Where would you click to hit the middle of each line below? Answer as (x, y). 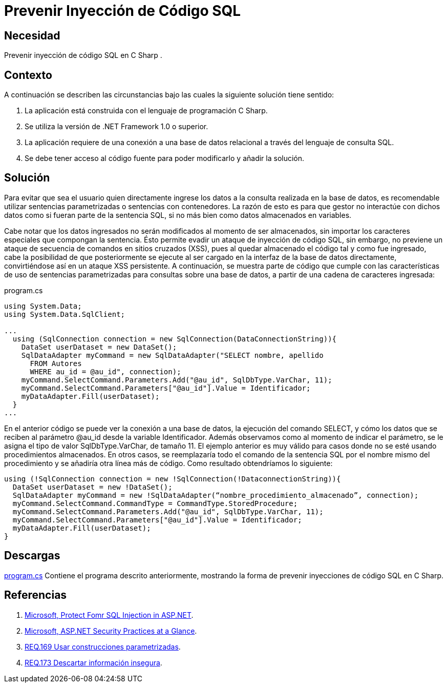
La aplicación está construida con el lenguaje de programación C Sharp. (146, 111)
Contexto (28, 75)
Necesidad (32, 35)
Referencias (36, 595)
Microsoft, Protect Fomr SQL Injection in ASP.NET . (109, 615)
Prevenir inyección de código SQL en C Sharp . (83, 55)
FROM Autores (56, 363)
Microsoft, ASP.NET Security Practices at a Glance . (111, 631)
